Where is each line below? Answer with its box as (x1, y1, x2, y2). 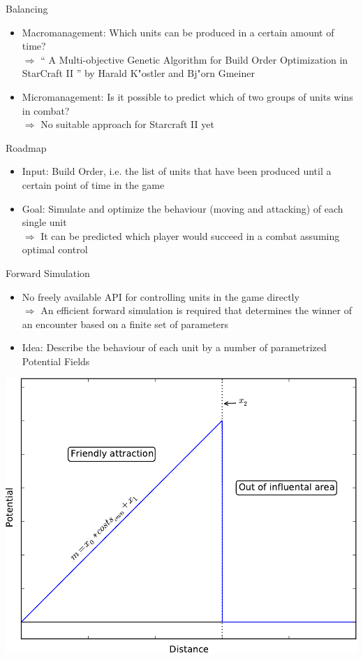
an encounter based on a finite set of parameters (22, 316, 228, 331)
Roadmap (6, 140, 47, 155)
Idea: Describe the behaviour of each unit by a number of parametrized (22, 340, 327, 355)
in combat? (22, 103, 70, 118)
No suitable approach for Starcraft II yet (40, 117, 214, 132)
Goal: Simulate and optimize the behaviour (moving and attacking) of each (22, 201, 343, 215)
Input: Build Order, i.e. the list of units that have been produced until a (22, 164, 332, 178)
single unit (22, 215, 67, 229)
